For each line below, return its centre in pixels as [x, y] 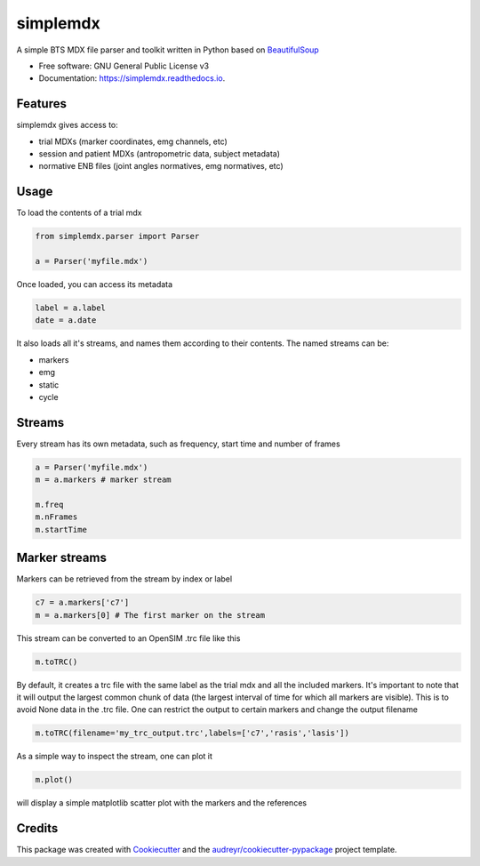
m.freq [49, 505]
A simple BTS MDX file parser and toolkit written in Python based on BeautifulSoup [168, 50]
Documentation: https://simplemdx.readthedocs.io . [132, 78]
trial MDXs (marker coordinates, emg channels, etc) [133, 141]
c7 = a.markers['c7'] [82, 603]
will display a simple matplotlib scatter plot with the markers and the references [161, 803]
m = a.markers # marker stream [104, 480]
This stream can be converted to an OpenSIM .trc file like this [128, 638]
